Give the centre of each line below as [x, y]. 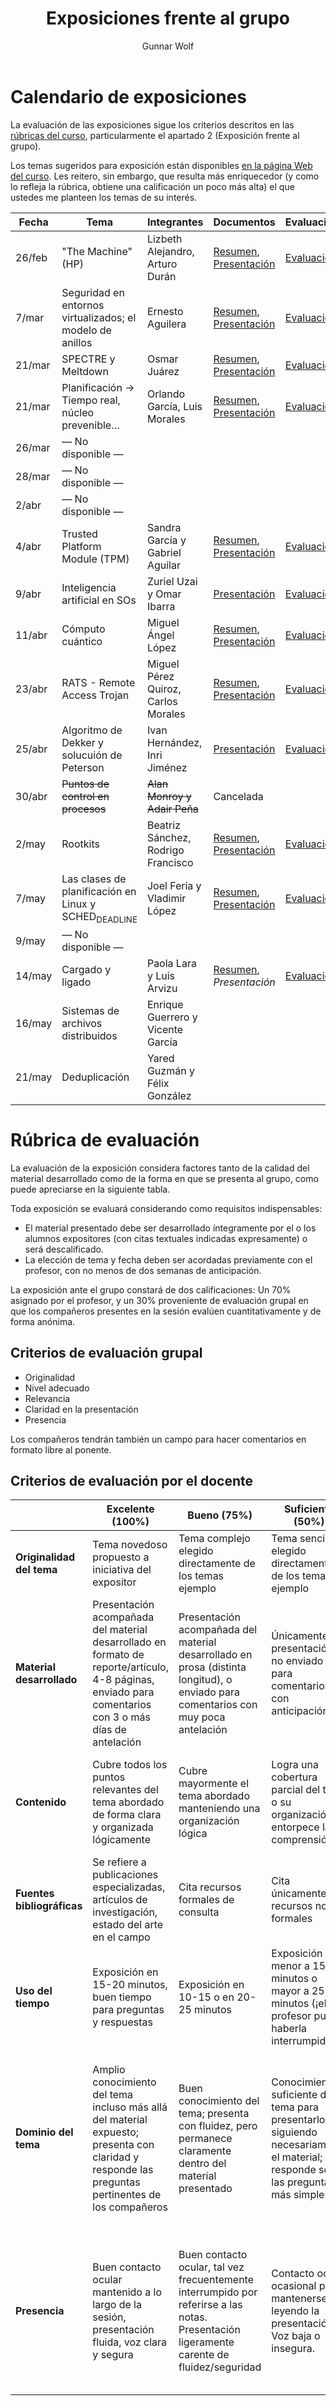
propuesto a [121, 1557]
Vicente [165, 1029]
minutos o [294, 1979]
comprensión [302, 1840]
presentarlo [298, 2120]
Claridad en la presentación [81, 1409]
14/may [34, 975]
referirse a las [210, 2305]
